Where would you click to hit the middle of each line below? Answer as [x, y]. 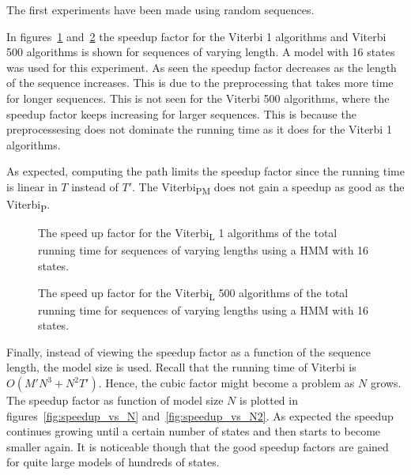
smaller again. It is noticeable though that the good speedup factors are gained [198, 446]
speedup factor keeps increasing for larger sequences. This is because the [181, 113]
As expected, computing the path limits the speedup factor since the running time [205, 171]
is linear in [32, 186]
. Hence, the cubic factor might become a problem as [226, 383]
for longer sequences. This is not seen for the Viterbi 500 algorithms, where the [198, 98]
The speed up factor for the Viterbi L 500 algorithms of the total [193, 293]
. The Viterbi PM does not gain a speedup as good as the [268, 187]
